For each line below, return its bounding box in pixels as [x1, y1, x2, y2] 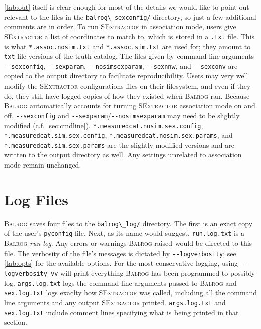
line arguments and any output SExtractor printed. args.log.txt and [4, 297, 226, 307]
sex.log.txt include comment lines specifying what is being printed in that [4, 307, 239, 317]
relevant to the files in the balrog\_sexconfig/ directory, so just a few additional [4, 11, 256, 22]
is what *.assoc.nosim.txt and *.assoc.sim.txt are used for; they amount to [4, 41, 251, 51]
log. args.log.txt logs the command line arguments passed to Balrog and [4, 277, 237, 288]
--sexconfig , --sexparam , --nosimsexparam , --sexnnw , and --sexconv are [4, 60, 238, 71]
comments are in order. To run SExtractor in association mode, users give [4, 21, 236, 32]
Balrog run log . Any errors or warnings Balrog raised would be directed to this [4, 238, 252, 249]
